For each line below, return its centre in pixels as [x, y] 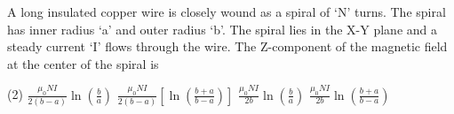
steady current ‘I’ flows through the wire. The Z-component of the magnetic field [227, 46]
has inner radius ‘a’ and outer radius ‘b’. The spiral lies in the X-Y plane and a [223, 29]
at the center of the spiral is [83, 63]
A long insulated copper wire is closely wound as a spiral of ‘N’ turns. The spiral [227, 11]
